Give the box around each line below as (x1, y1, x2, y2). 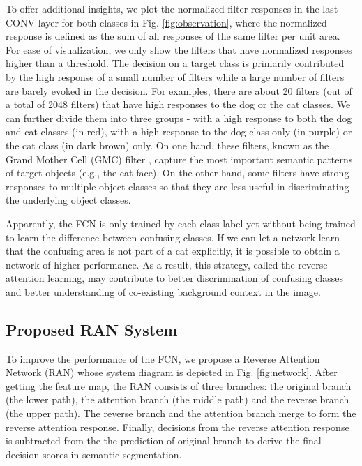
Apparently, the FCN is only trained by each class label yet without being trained (6, 216, 356, 230)
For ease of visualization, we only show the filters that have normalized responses (6, 42, 352, 57)
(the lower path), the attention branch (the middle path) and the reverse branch (6, 392, 349, 407)
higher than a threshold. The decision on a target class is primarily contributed (6, 56, 345, 70)
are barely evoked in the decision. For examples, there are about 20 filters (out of (6, 83, 352, 98)
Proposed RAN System (6, 318, 178, 340)
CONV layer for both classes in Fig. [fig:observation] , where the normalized (6, 15, 327, 29)
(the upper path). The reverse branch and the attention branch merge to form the (6, 406, 356, 421)
